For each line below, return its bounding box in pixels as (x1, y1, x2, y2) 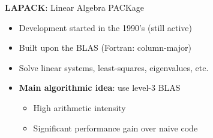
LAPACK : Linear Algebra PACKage (5, 1, 145, 13)
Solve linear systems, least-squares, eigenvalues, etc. (19, 61, 209, 73)
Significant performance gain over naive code (33, 121, 198, 134)
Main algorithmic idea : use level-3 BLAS (19, 81, 181, 94)
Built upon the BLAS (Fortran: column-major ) (19, 41, 191, 54)
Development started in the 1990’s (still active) (19, 21, 193, 33)
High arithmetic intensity (33, 101, 126, 114)
